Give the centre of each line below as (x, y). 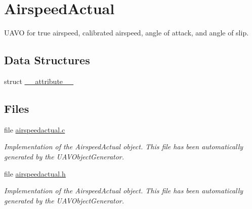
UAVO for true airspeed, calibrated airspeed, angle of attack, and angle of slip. (127, 33)
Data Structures (47, 60)
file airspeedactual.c (35, 129)
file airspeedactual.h (35, 173)
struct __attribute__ (39, 81)
